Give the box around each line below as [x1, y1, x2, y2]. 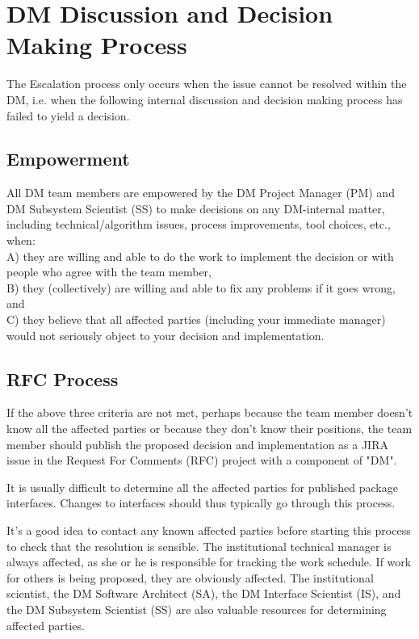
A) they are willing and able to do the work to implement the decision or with [6, 247, 394, 264]
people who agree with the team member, [6, 263, 212, 280]
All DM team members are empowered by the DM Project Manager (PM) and [6, 184, 395, 201]
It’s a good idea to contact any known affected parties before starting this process [6, 522, 411, 538]
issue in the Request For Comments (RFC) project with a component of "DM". [6, 452, 397, 469]
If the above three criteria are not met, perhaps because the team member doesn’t [6, 404, 413, 421]
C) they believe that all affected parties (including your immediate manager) [6, 311, 386, 328]
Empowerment [6, 146, 130, 171]
